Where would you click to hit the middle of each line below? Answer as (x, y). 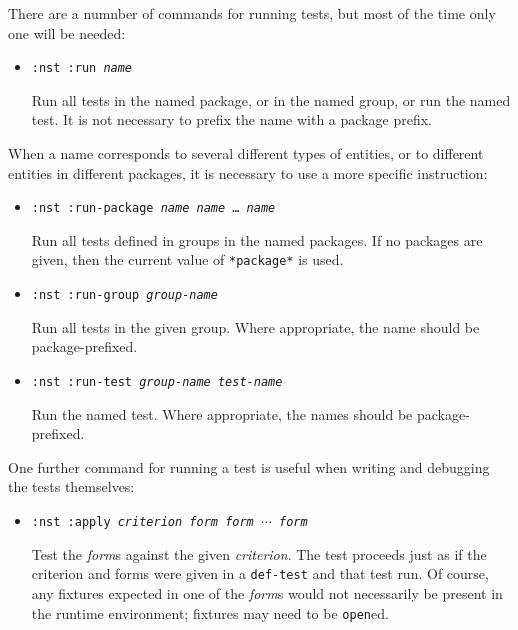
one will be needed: (67, 32)
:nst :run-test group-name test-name (157, 381)
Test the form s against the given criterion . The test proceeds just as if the (259, 553)
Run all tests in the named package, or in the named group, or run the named (271, 99)
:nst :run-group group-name (124, 295)
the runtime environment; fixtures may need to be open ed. (210, 612)
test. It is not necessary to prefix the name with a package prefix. (231, 119)
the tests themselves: (71, 486)
